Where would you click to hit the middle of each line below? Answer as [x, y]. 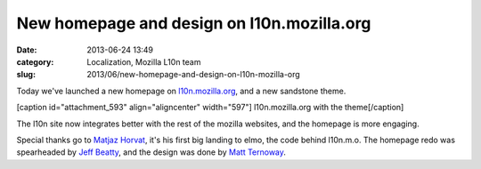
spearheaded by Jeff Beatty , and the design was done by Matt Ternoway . [151, 152]
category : [35, 61]
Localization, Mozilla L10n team [144, 61]
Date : [27, 50]
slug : [26, 75]
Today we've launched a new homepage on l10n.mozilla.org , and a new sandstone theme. [181, 91]
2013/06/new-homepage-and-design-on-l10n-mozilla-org [193, 75]
